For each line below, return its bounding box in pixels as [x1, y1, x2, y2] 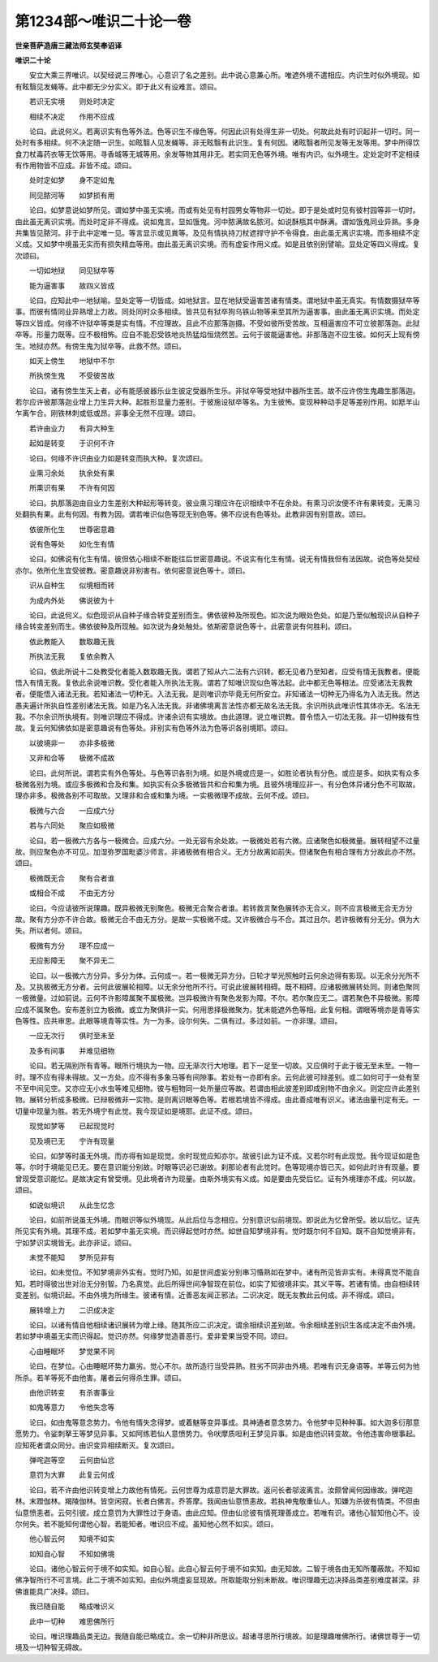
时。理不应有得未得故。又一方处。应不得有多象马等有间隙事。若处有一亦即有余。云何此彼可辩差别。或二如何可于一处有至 [15, 1072, 420, 1082]
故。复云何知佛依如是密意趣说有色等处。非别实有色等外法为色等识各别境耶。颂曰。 [15, 723, 292, 733]
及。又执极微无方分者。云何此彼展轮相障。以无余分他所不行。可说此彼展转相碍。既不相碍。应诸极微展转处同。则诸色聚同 [15, 981, 420, 991]
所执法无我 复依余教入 [28, 651, 115, 661]
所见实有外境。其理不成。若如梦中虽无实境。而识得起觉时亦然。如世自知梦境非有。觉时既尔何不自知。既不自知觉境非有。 [15, 1227, 420, 1236]
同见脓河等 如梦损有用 [28, 190, 115, 200]
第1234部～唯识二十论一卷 [15, 12, 191, 30]
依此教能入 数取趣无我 [28, 636, 115, 646]
